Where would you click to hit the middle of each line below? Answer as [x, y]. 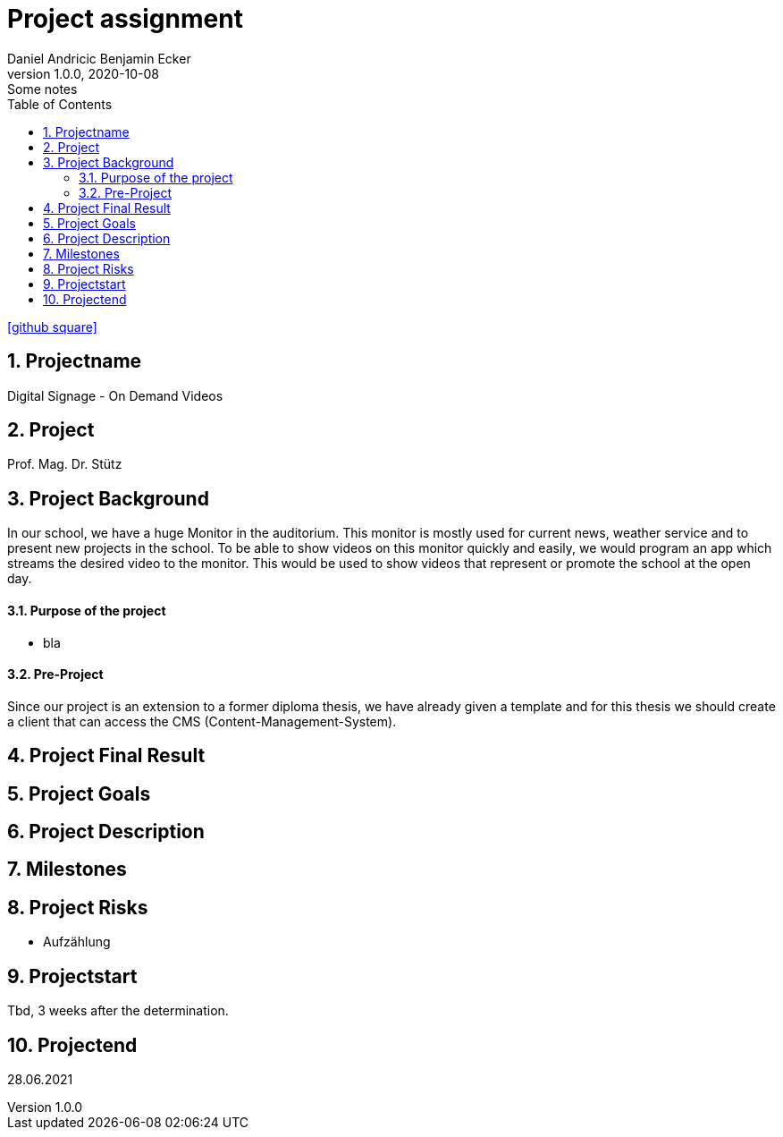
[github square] [52, 327]
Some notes [42, 89]
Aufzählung [77, 942]
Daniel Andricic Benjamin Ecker [99, 58]
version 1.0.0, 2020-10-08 [84, 73]
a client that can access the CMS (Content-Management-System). [202, 721]
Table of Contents [60, 104]
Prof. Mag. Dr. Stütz [65, 464]
